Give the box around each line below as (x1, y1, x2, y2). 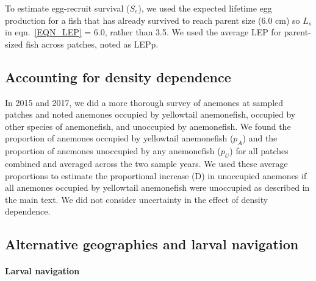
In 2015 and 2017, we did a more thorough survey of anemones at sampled (5, 96, 284, 108)
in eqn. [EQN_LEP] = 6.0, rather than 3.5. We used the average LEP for (5, 26, 282, 38)
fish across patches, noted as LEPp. (26, 37, 159, 50)
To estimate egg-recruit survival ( (5, 2, 130, 14)
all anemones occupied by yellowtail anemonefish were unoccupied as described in (5, 181, 310, 194)
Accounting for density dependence (5, 67, 231, 86)
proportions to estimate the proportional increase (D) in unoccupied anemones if (5, 169, 307, 182)
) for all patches (229, 144, 289, 157)
